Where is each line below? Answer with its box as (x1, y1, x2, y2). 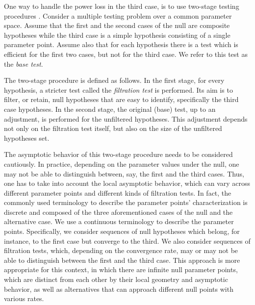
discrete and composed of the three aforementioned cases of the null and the (4, 206, 233, 217)
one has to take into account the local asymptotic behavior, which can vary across (4, 178, 251, 188)
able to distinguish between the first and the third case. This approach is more (4, 254, 240, 265)
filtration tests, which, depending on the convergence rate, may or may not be (4, 245, 238, 255)
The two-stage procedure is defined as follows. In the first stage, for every (4, 75, 225, 85)
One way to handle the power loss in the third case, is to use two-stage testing (4, 1, 239, 11)
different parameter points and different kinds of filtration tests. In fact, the (4, 187, 231, 198)
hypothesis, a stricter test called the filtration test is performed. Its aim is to (4, 84, 233, 95)
